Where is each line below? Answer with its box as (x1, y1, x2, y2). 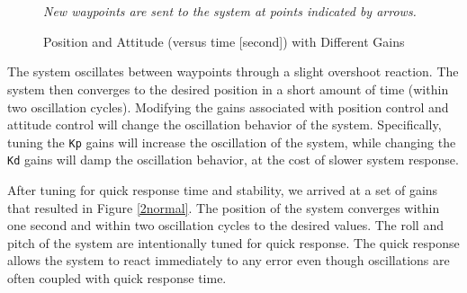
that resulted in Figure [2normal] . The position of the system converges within (7, 198, 440, 217)
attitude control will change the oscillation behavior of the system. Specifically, (7, 115, 442, 134)
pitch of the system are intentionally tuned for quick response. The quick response (7, 233, 460, 252)
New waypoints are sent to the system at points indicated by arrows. (43, 2, 417, 21)
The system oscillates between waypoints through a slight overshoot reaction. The (7, 62, 459, 81)
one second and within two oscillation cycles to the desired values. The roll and (7, 216, 444, 235)
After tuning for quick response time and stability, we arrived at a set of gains (7, 181, 438, 200)
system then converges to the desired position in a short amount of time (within (7, 79, 449, 98)
